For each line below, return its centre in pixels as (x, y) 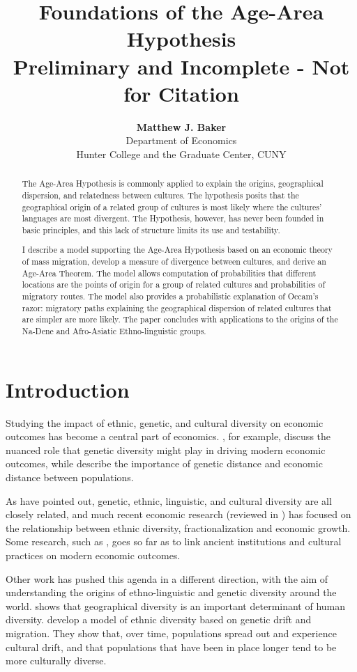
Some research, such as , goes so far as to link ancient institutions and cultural (174, 541)
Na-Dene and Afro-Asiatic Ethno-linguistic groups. (114, 331)
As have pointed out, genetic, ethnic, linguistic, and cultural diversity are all (169, 500)
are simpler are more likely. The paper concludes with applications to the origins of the (180, 319)
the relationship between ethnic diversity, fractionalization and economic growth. (178, 528)
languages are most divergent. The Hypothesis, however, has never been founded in (173, 218)
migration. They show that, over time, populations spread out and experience (171, 633)
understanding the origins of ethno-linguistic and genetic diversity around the (171, 592)
